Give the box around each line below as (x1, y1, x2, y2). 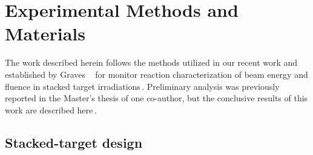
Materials (5, 21, 86, 46)
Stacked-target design (5, 133, 143, 151)
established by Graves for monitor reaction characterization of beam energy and (5, 68, 308, 80)
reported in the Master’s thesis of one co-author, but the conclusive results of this (5, 92, 308, 104)
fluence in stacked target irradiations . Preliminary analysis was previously (5, 80, 280, 92)
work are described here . (5, 103, 97, 116)
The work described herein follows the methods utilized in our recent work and (5, 56, 298, 69)
